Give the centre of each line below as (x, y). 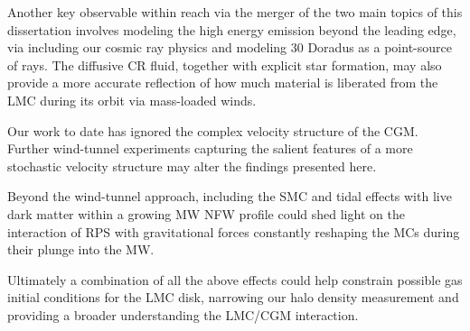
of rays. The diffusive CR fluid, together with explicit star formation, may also (225, 64)
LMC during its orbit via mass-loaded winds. (132, 100)
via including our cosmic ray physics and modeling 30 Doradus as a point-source (230, 47)
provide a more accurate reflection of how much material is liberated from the (223, 83)
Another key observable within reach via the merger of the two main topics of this (235, 12)
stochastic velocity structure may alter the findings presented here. (192, 165)
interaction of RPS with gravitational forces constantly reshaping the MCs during (234, 231)
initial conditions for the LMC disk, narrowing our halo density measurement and (233, 297)
